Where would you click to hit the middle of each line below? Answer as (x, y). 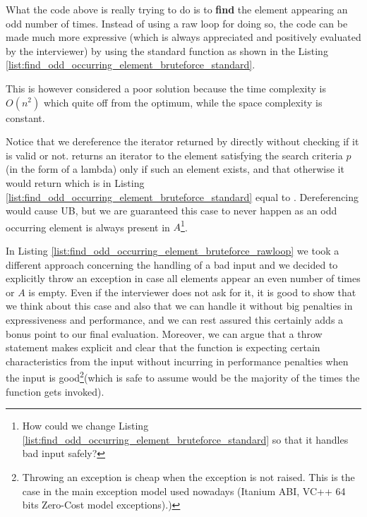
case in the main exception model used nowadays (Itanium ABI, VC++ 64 (184, 491)
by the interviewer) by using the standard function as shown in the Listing (167, 50)
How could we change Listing (85, 426)
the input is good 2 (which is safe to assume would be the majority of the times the (183, 376)
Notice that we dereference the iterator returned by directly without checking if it (182, 141)
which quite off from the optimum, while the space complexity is (183, 102)
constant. (25, 117)
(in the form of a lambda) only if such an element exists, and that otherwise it (175, 169)
